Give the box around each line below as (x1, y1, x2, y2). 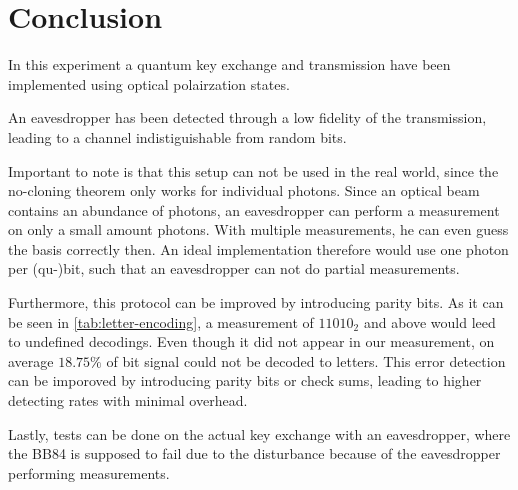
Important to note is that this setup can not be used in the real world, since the (8, 160, 499, 181)
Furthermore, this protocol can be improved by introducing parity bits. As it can (8, 292, 504, 313)
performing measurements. (8, 462, 170, 483)
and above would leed (363, 311, 496, 332)
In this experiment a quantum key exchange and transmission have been (8, 54, 451, 75)
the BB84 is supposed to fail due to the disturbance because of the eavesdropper (8, 443, 501, 464)
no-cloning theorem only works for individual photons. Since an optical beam (8, 180, 480, 201)
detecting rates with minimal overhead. (8, 390, 248, 411)
